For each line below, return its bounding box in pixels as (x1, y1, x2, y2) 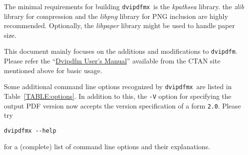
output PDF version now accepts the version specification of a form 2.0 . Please (4, 100, 241, 110)
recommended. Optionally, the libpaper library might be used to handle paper (4, 20, 235, 31)
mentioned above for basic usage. (4, 65, 102, 75)
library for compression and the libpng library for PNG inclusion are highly (4, 11, 228, 21)
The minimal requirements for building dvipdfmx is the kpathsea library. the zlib (4, 1, 244, 11)
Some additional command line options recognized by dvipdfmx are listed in (4, 81, 232, 92)
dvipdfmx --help (4, 127, 57, 134)
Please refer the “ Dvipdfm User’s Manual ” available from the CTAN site (4, 56, 221, 66)
